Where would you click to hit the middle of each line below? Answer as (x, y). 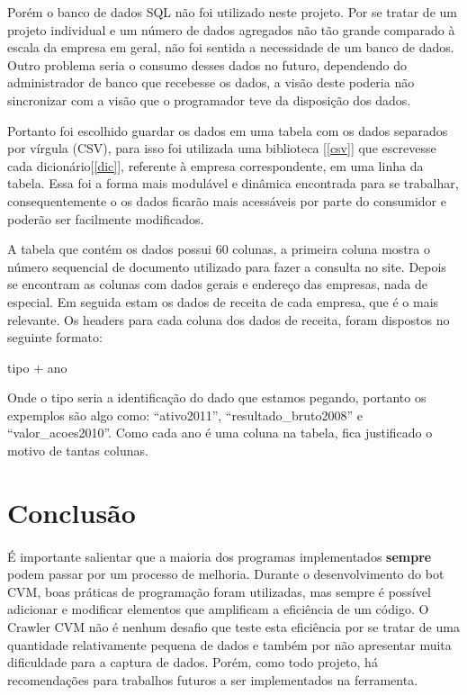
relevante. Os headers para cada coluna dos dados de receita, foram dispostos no (229, 319)
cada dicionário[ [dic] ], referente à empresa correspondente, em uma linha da (216, 165)
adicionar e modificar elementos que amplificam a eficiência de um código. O (218, 609)
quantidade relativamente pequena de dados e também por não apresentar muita (229, 644)
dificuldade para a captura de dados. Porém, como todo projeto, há (193, 662)
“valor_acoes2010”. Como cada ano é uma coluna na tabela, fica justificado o (220, 433)
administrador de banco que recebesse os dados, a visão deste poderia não (211, 82)
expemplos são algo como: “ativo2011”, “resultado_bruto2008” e (185, 415)
